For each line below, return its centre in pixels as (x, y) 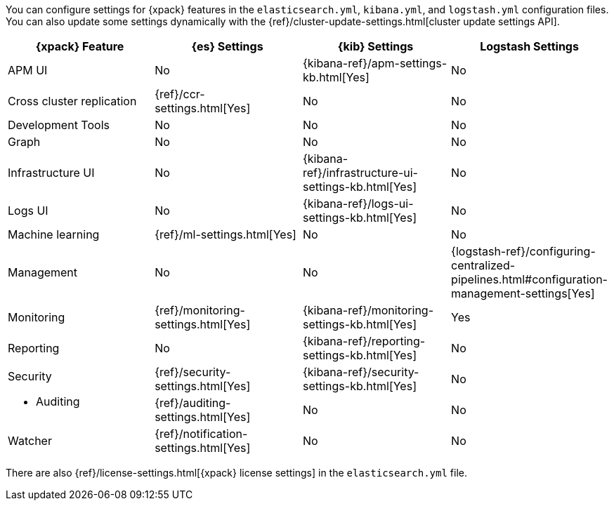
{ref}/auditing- (193, 403)
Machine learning (54, 234)
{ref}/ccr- (180, 94)
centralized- (483, 265)
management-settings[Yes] (523, 293)
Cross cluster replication (72, 101)
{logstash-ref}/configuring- (523, 251)
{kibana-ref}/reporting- (364, 341)
